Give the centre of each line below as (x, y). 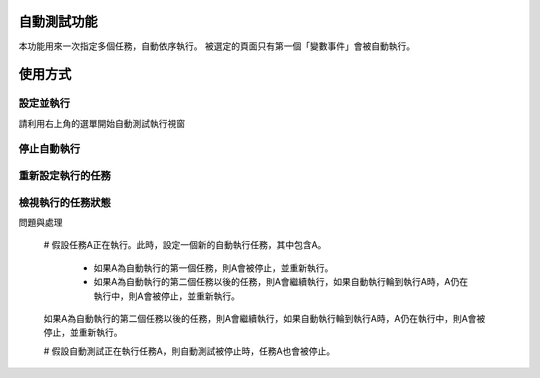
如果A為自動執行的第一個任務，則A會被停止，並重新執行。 (213, 267)
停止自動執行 (49, 149)
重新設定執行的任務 (65, 175)
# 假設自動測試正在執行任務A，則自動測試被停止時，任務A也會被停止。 (189, 351)
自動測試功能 (58, 21)
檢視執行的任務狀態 (65, 202)
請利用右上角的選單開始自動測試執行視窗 (101, 123)
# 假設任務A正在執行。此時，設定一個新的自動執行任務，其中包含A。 (185, 245)
